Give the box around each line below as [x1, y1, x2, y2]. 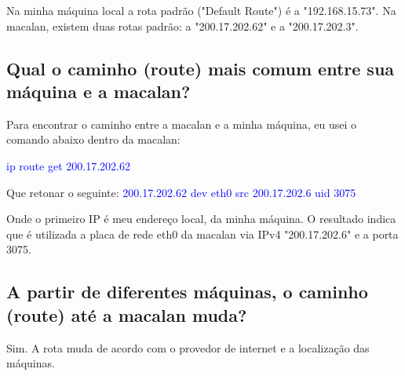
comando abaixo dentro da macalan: [6, 131, 181, 148]
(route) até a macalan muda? [6, 302, 247, 327]
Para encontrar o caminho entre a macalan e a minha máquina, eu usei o [6, 115, 357, 132]
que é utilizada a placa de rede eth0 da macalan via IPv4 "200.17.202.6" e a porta [6, 225, 399, 242]
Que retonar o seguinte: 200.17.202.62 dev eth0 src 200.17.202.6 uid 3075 [6, 184, 356, 200]
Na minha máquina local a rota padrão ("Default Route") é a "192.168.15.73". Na [6, 2, 396, 18]
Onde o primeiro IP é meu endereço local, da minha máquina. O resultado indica [6, 210, 396, 227]
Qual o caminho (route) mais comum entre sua [6, 56, 395, 80]
